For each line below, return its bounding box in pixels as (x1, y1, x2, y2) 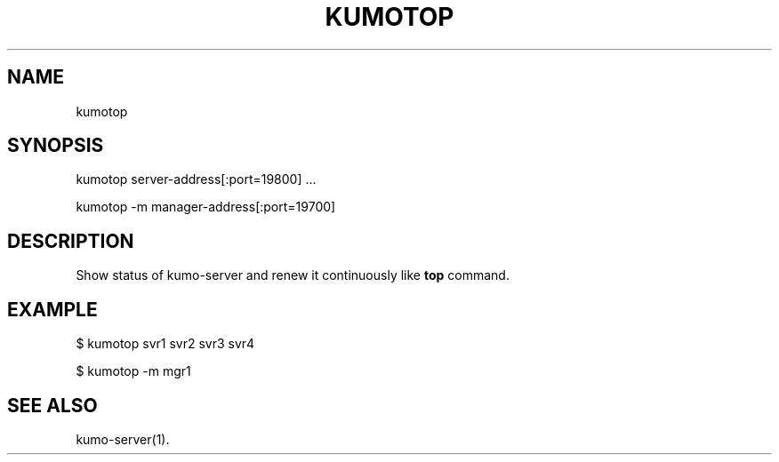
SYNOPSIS (7, 134, 104, 157)
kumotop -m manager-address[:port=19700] (76, 199, 336, 215)
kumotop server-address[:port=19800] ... (76, 171, 317, 187)
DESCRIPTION (7, 229, 134, 252)
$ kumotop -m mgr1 (76, 363, 191, 379)
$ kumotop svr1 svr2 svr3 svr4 (76, 336, 255, 352)
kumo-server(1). (76, 431, 170, 447)
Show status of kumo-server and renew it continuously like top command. (76, 267, 510, 283)
